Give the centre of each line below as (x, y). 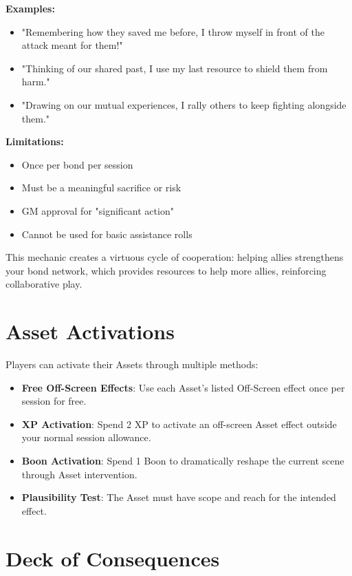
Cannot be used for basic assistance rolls (107, 234)
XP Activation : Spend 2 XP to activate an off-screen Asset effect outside (179, 424)
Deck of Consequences (113, 558)
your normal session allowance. (86, 437)
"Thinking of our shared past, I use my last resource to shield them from (175, 68)
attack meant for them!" (72, 45)
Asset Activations (90, 331)
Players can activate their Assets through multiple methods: (132, 364)
